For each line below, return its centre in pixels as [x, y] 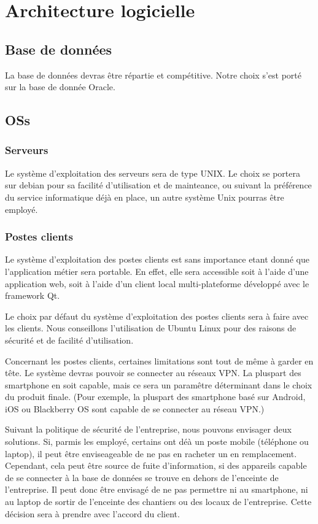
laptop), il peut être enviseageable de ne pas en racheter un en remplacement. [151, 453]
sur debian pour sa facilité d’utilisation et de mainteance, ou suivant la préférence [158, 185]
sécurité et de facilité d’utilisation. [69, 340]
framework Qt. [33, 295]
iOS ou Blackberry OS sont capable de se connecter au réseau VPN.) [135, 408]
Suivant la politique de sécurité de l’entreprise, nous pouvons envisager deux [148, 429]
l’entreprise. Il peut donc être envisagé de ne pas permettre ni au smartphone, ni [157, 489]
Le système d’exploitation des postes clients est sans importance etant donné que [157, 259]
